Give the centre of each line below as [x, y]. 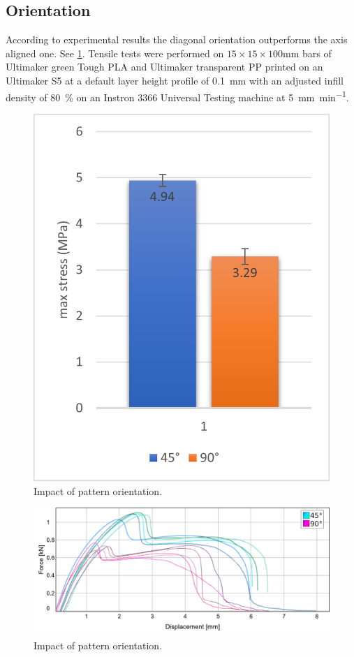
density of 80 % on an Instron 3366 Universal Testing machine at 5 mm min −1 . [177, 96]
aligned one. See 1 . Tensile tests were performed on [115, 53]
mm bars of [307, 53]
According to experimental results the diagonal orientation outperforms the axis [177, 39]
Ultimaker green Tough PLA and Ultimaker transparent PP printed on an [164, 67]
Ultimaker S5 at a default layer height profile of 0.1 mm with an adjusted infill [175, 80]
